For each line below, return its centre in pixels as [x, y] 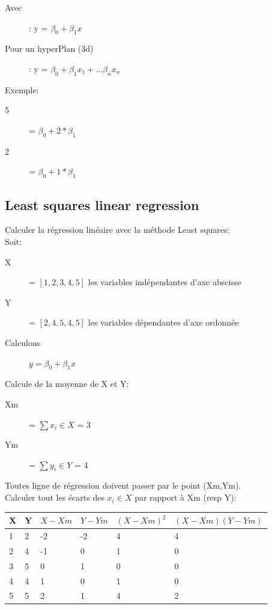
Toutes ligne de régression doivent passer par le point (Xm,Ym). [123, 485]
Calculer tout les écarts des [55, 497]
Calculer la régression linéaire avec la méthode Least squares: [117, 230]
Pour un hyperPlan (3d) [49, 48]
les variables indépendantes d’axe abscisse [165, 282]
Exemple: [22, 89]
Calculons [23, 342]
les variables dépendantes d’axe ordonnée [163, 322]
